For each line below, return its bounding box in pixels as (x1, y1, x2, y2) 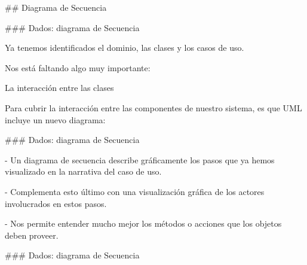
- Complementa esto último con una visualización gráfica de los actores (5, 185, 265, 197)
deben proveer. (5, 229, 59, 241)
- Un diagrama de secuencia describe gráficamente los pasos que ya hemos (5, 153, 275, 166)
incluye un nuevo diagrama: (5, 113, 106, 126)
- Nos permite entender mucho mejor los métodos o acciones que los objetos (5, 217, 282, 230)
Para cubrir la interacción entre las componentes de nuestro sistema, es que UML (5, 101, 302, 114)
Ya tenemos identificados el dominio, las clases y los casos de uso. (5, 41, 244, 54)
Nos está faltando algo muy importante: (5, 61, 151, 74)
